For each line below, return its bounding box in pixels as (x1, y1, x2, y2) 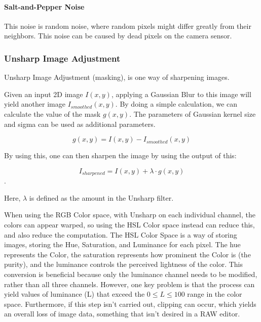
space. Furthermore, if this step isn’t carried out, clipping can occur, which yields (4, 298, 256, 309)
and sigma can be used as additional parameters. (4, 118, 156, 129)
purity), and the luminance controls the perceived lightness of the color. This (4, 259, 243, 269)
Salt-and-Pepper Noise (4, 1, 85, 12)
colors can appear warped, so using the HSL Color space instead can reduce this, (4, 219, 255, 229)
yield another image (4, 99, 65, 109)
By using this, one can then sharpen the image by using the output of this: (4, 150, 237, 161)
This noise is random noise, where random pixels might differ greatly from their (4, 20, 251, 31)
